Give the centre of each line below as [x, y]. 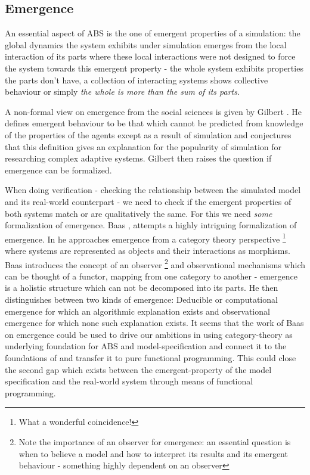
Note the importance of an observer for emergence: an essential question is [155, 441]
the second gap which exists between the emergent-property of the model [138, 369]
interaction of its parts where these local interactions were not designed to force [150, 56]
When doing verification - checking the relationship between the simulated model [153, 190]
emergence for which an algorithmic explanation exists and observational [137, 311]
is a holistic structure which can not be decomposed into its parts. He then [142, 288]
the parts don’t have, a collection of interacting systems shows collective [137, 80]
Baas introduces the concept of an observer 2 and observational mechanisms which [155, 263]
